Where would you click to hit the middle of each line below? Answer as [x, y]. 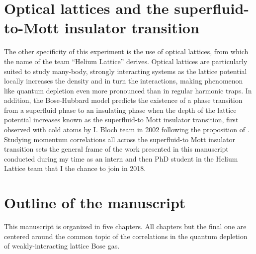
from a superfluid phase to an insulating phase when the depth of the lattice [120, 110]
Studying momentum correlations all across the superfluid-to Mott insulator [120, 139]
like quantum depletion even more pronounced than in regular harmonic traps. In [128, 90]
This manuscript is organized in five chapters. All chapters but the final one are [125, 226]
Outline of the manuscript [95, 203]
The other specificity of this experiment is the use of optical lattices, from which [126, 51]
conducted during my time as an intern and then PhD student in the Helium [121, 158]
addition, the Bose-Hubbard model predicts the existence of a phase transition [123, 100]
